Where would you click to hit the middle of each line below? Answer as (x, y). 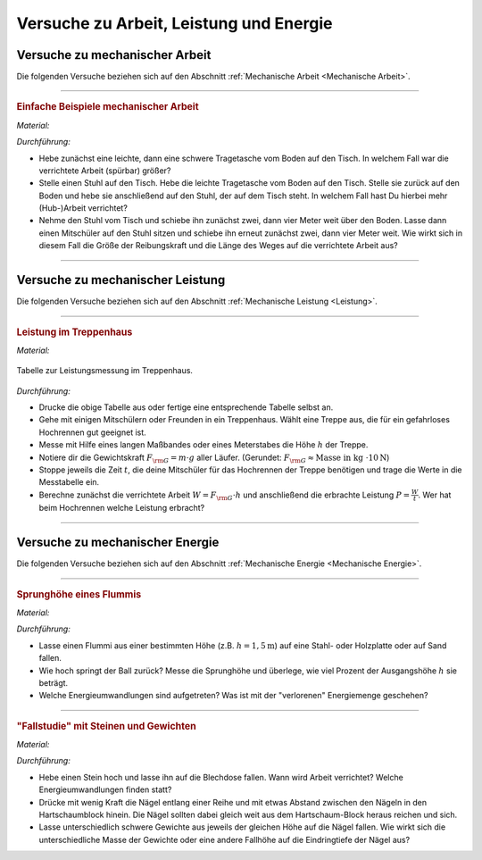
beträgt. (54, 682)
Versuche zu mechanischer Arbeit (114, 55)
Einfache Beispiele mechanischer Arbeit (108, 107)
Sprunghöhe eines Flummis (79, 594)
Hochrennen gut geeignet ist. (92, 432)
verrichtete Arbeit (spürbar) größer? (105, 171)
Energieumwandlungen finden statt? (105, 789)
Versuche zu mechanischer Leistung (121, 280)
